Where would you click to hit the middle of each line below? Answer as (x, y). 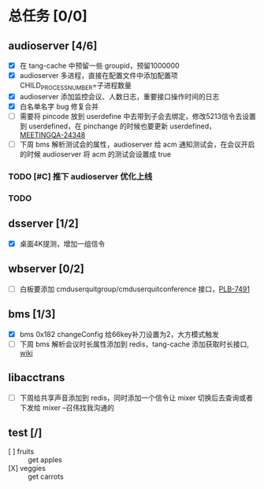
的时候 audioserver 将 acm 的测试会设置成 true (95, 154)
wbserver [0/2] (46, 269)
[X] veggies (27, 469)
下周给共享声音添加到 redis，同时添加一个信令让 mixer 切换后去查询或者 (136, 398)
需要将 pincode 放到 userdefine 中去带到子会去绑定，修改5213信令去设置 (138, 117)
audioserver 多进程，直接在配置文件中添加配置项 (99, 76)
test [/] (25, 433)
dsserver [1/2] (43, 224)
